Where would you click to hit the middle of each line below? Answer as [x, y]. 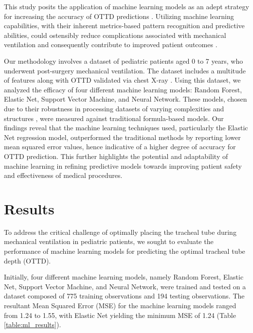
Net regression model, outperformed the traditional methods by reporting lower [122, 137]
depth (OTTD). [27, 260]
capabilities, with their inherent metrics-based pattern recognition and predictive [124, 26]
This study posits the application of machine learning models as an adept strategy [126, 6]
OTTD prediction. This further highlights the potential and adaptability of [116, 156]
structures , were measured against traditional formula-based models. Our [114, 118]
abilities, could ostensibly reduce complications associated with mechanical [115, 35]
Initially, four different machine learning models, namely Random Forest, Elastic [124, 277]
